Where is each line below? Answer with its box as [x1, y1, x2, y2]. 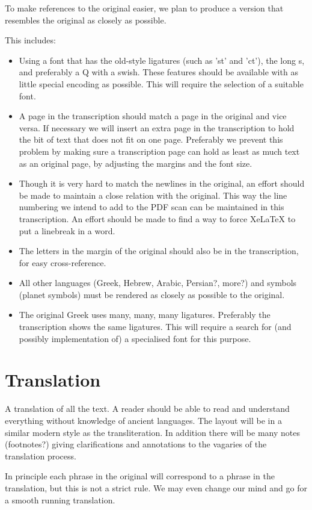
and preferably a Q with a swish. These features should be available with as [19, 66, 298, 78]
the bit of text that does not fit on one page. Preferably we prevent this [19, 133, 283, 146]
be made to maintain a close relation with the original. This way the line [19, 188, 287, 201]
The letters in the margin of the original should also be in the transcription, [19, 244, 299, 257]
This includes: [5, 34, 56, 46]
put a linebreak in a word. [19, 224, 115, 237]
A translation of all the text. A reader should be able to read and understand [5, 402, 290, 415]
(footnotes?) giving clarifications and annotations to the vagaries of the [5, 438, 267, 450]
